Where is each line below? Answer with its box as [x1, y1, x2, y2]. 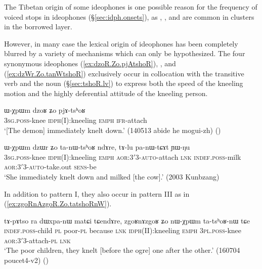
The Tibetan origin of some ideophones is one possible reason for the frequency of [4, 2, 257, 12]
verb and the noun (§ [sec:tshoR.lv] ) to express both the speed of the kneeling [4, 78, 243, 88]
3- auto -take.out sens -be [23, 161, 97, 172]
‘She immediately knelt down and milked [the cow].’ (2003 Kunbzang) [4, 171, 220, 182]
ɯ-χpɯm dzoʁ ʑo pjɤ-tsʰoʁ [4, 105, 85, 115]
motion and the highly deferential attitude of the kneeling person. [4, 87, 208, 98]
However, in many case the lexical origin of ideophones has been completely [4, 38, 238, 49]
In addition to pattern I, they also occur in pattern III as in [4, 188, 190, 199]
